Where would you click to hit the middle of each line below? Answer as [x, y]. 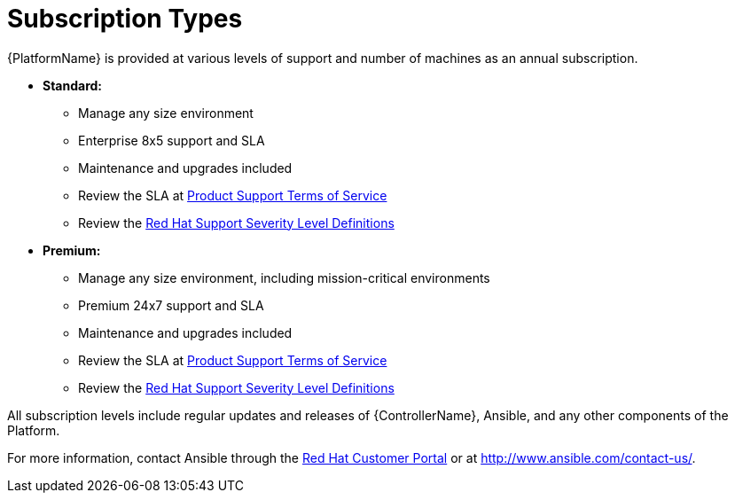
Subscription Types [125, 19]
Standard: [73, 85]
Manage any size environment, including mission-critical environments [284, 277]
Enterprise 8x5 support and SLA [172, 140]
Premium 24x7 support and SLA [171, 305]
